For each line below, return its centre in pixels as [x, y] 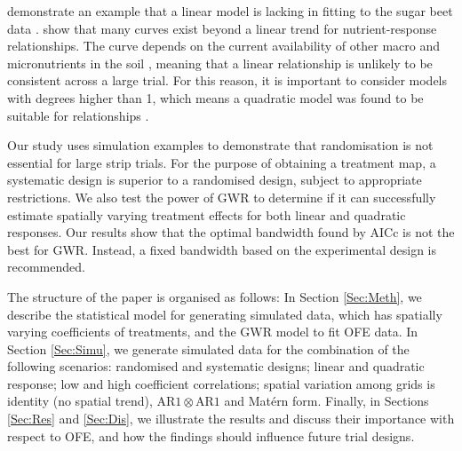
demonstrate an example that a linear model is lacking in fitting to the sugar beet [230, 11]
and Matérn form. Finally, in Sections [327, 401]
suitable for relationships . [78, 115]
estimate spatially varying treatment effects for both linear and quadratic [207, 214]
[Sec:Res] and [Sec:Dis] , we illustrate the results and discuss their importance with [231, 419]
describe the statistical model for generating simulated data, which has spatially [225, 314]
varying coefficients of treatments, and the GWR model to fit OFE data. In [213, 332]
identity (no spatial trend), [80, 401]
